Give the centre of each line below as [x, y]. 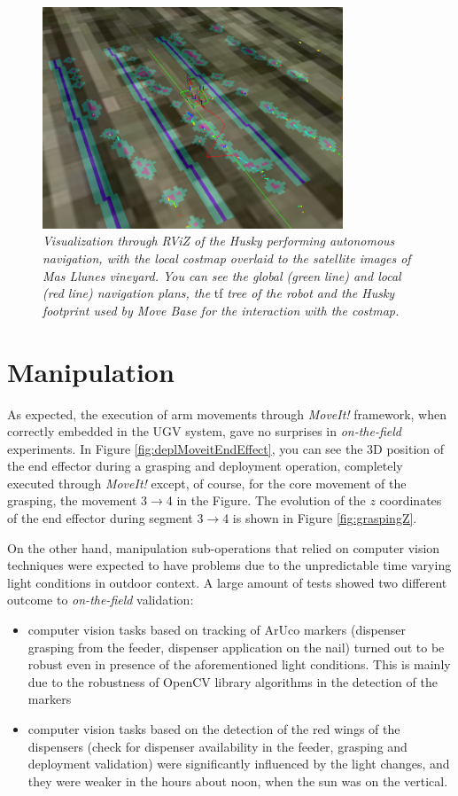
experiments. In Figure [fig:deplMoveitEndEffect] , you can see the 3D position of [226, 448]
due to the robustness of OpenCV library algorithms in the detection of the [233, 681]
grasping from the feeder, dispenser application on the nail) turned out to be [236, 647]
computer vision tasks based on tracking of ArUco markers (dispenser [217, 630]
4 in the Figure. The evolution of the [266, 500]
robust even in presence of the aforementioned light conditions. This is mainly [239, 664]
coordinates [411, 500]
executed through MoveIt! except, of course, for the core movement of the [207, 483]
